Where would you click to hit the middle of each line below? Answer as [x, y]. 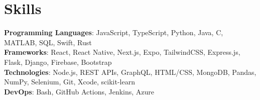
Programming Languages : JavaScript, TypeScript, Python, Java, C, [114, 32]
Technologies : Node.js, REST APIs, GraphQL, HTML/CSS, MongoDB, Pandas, [130, 72]
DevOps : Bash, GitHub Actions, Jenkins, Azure [79, 91]
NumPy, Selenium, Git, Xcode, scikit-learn [70, 82]
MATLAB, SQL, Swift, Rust [48, 42]
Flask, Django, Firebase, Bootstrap [58, 62]
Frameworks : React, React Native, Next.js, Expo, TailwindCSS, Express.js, [122, 52]
